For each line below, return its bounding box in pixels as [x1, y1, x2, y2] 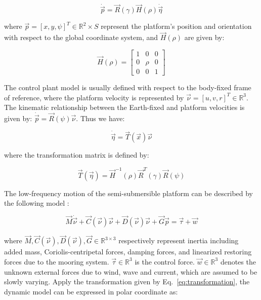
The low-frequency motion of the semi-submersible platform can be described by [4, 188, 253, 198]
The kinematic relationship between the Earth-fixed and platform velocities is [4, 102, 245, 113]
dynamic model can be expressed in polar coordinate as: [4, 286, 178, 296]
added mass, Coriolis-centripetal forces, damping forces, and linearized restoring [4, 246, 252, 257]
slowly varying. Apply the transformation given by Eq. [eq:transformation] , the [4, 276, 250, 287]
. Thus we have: [76, 113, 125, 124]
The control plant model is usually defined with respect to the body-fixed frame [4, 82, 251, 92]
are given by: [184, 32, 225, 43]
